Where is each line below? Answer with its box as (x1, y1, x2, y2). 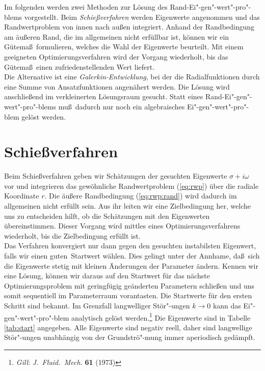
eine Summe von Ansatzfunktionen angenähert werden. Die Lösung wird (4, 81, 230, 92)
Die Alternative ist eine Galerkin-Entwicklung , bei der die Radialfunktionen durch (4, 71, 260, 82)
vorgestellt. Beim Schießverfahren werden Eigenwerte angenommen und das (24, 11, 260, 22)
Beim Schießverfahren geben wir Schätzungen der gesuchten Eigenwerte (4, 170, 227, 181)
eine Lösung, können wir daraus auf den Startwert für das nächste (4, 270, 210, 281)
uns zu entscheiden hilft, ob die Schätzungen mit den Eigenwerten (4, 210, 210, 221)
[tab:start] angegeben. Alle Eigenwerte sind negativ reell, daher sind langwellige (4, 322, 252, 332)
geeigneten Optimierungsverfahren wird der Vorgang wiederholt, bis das (4, 51, 228, 62)
